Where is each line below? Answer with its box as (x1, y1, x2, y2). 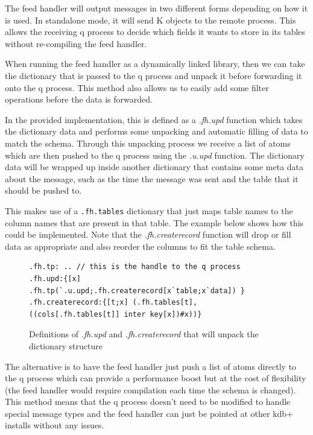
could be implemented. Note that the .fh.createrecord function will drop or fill (5, 228, 291, 241)
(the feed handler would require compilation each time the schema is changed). (5, 383, 296, 396)
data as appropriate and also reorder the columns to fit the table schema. (5, 240, 276, 252)
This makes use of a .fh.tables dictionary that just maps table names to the (5, 204, 293, 217)
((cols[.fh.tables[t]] (29, 310, 120, 319)
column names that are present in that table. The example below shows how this (5, 216, 304, 229)
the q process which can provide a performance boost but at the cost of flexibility (5, 372, 306, 384)
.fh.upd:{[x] (29, 274, 81, 283)
